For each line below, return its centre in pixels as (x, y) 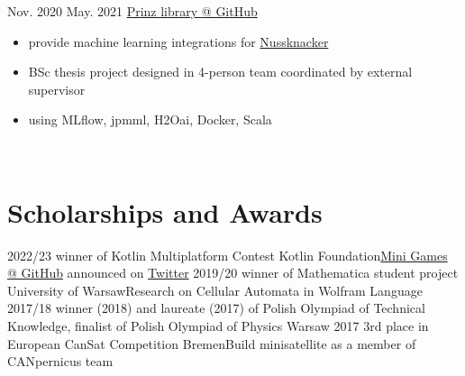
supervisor (57, 89)
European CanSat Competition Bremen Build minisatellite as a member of (212, 343)
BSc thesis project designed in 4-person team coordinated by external (220, 72)
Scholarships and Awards (165, 211)
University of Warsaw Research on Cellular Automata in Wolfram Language (215, 290)
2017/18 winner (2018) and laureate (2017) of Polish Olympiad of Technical (216, 308)
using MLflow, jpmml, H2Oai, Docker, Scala (150, 119)
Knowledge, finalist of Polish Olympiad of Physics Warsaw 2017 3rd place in (218, 326)
